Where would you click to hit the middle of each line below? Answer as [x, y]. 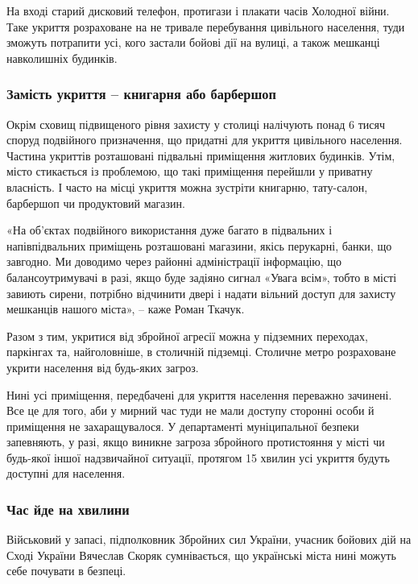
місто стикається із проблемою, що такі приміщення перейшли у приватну [190, 171]
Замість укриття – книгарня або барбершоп [141, 94]
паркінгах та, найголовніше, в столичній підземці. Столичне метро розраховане [201, 352]
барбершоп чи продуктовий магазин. [96, 203]
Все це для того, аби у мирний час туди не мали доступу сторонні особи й [190, 410]
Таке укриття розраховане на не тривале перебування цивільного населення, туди [206, 26]
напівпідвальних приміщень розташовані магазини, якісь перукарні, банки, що [199, 245]
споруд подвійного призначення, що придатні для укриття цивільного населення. [205, 140]
